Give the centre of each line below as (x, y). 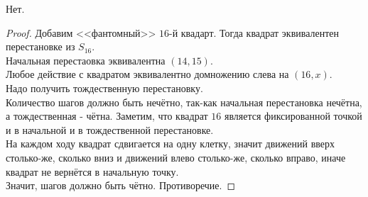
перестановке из (40, 46)
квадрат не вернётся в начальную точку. (92, 171)
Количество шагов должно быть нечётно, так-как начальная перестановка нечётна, (184, 102)
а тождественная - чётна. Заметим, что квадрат (107, 116)
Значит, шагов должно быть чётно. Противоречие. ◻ (121, 185)
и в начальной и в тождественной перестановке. (110, 129)
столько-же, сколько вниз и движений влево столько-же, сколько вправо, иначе (176, 157)
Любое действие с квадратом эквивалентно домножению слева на (147, 74)
